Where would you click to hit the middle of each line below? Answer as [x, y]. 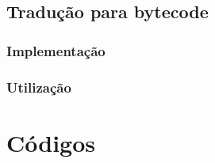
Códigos [51, 142]
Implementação [56, 50]
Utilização [39, 87]
